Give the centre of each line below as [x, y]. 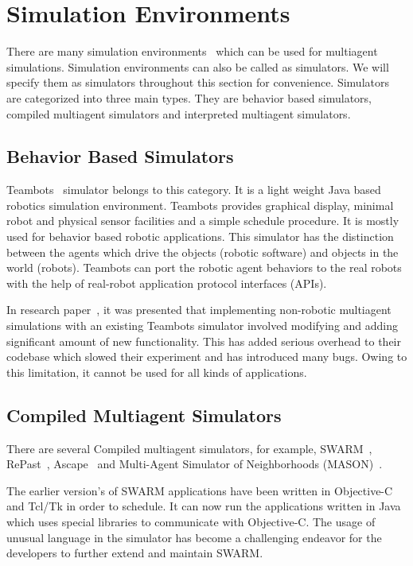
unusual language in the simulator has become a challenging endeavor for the [194, 537]
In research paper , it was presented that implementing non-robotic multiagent [199, 310]
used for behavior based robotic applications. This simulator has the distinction [200, 236]
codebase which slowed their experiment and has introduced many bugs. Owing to [207, 357]
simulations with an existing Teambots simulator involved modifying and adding [203, 326]
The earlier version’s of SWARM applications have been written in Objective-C [200, 490]
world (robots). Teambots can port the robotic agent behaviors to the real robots [204, 267]
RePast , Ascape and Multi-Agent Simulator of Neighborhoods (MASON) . [195, 464]
